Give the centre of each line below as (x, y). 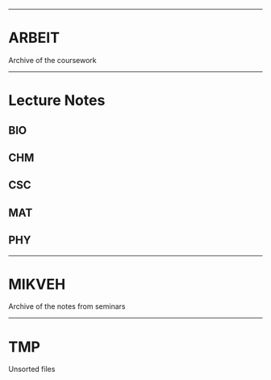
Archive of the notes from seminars (67, 306)
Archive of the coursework (52, 60)
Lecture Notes (57, 101)
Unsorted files (32, 369)
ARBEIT (34, 38)
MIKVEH (37, 284)
